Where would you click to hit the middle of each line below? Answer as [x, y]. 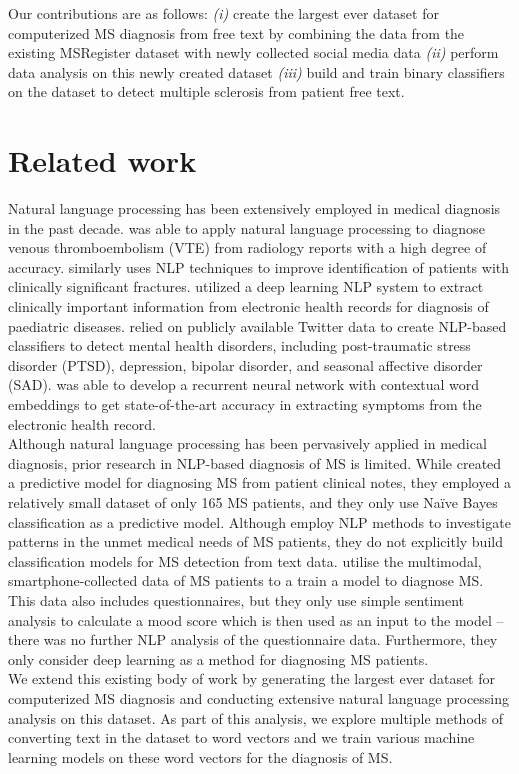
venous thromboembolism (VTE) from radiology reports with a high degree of [247, 247]
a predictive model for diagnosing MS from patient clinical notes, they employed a [260, 482]
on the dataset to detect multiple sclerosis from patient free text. [206, 91]
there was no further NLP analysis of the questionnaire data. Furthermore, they [253, 639]
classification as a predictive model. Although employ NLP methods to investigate [259, 521]
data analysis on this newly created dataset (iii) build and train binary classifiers [256, 71]
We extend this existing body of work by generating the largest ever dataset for [252, 678]
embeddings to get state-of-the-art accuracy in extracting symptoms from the [245, 404]
